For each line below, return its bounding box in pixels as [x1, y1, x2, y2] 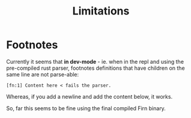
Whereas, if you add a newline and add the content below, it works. [6, 93, 173, 100]
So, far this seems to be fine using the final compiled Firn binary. [6, 104, 166, 112]
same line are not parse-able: [6, 70, 79, 78]
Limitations [72, 4, 130, 18]
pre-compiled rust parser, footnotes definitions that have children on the [6, 64, 185, 72]
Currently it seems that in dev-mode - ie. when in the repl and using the [6, 58, 184, 65]
